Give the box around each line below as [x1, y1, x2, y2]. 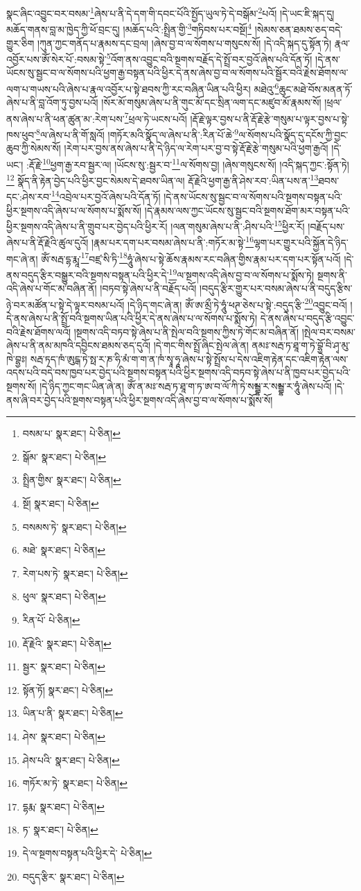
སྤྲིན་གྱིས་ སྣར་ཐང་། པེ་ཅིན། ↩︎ [22, 473, 121, 487]
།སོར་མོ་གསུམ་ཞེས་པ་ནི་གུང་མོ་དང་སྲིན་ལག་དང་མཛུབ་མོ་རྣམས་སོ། [101, 95, 322, 110]
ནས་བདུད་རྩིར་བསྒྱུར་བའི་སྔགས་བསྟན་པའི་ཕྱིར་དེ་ [6, 267, 169, 282]
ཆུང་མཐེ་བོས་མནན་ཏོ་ [279, 81, 353, 96]
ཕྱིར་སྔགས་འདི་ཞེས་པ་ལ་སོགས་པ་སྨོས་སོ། [6, 203, 142, 217]
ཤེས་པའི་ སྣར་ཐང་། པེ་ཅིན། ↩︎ [22, 752, 120, 767]
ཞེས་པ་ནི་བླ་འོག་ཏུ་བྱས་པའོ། [6, 95, 98, 110]
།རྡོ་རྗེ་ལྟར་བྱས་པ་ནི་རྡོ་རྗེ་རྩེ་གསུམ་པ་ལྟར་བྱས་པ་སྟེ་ [190, 111, 349, 126]
